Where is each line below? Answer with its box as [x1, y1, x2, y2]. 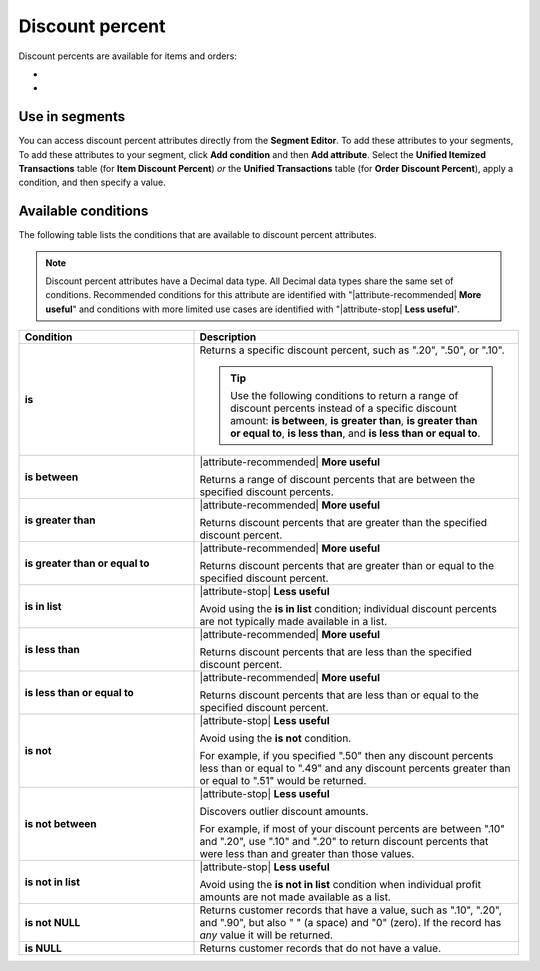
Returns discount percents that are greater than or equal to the [199, 559, 495, 573]
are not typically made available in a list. [199, 615, 388, 629]
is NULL [24, 941, 62, 955]
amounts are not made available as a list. [199, 890, 392, 904]
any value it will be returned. [199, 928, 334, 942]
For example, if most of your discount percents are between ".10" [199, 822, 505, 836]
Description [199, 330, 257, 344]
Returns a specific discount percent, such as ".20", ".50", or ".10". [199, 343, 505, 357]
